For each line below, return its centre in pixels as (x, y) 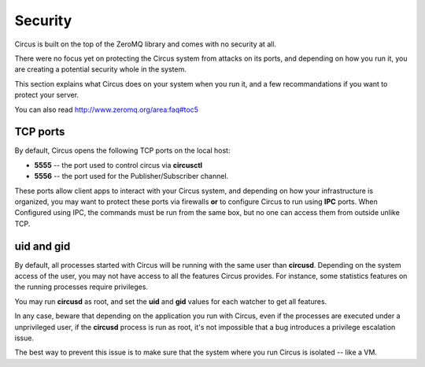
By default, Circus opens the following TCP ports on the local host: (122, 150)
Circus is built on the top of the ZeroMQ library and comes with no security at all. (146, 44)
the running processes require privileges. (81, 287)
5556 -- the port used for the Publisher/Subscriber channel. (131, 176)
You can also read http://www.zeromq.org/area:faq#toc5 (106, 109)
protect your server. (46, 95)
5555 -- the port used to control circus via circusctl (118, 165)
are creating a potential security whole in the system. (100, 69)
